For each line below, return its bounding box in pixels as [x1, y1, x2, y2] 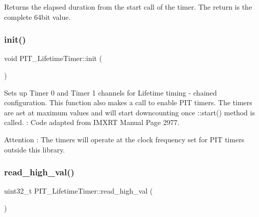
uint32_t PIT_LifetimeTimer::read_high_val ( [4, 185, 153, 196]
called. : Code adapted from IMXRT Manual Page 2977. [4, 117, 179, 128]
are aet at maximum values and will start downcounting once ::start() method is [4, 107, 255, 117]
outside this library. [4, 144, 65, 154]
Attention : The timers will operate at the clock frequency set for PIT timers [4, 134, 245, 144]
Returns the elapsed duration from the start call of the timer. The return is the [4, 2, 252, 12]
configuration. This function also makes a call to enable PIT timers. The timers [4, 97, 252, 108]
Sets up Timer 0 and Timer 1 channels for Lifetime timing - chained [4, 87, 217, 98]
